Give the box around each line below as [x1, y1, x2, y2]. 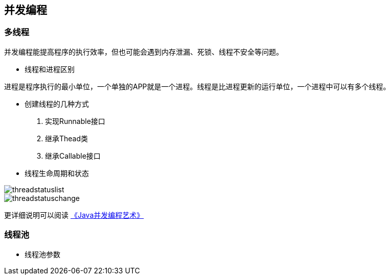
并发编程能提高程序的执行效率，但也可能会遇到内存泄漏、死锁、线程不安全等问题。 [4, 47, 283, 56]
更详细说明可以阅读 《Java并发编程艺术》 [4, 210, 144, 219]
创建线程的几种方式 [25, 99, 89, 108]
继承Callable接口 [45, 151, 101, 160]
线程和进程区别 [25, 64, 75, 73]
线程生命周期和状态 [25, 168, 89, 177]
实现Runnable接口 [45, 116, 105, 125]
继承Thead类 [45, 134, 88, 143]
